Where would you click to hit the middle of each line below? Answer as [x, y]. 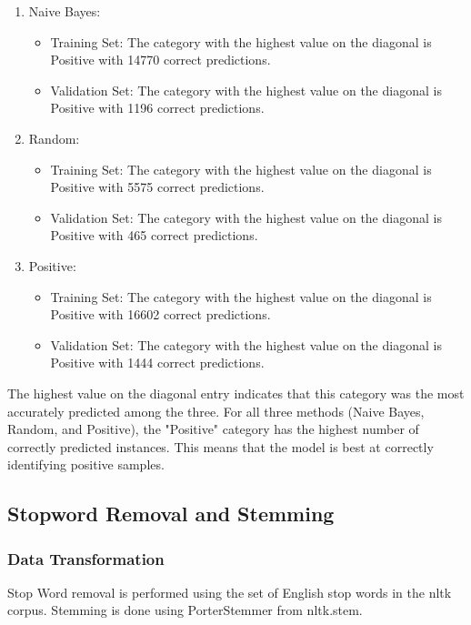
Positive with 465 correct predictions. [154, 235]
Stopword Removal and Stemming [171, 514]
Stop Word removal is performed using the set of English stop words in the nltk [230, 592]
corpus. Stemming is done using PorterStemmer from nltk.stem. [185, 610]
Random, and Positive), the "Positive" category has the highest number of [213, 429]
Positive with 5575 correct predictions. [157, 187]
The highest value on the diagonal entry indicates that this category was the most [236, 393]
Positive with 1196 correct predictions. [157, 108]
